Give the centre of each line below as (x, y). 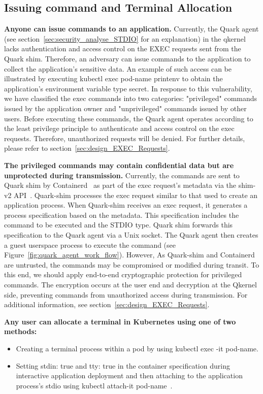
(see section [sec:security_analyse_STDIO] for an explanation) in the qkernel (125, 38)
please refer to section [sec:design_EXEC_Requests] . (87, 148)
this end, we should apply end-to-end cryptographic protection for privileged (123, 274)
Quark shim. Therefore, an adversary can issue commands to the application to (127, 58)
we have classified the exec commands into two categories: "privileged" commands (131, 98)
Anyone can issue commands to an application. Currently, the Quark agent (131, 29)
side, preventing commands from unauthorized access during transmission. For (126, 294)
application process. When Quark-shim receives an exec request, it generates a (126, 205)
